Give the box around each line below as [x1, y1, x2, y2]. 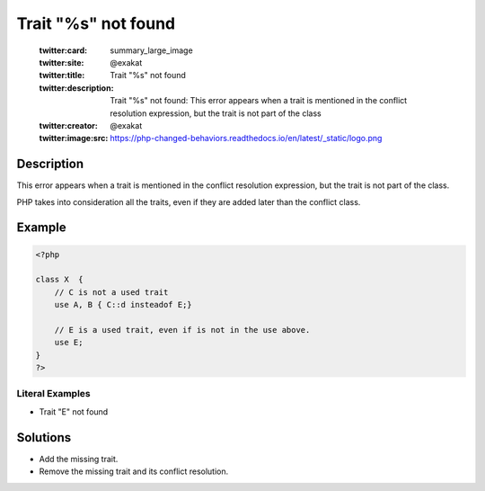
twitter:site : [39, 57, 84, 67]
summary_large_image [110, 45, 193, 56]
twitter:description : [39, 82, 114, 94]
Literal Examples [16, 388, 91, 400]
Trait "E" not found [39, 406, 109, 417]
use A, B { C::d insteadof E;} [54, 299, 192, 310]
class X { [35, 274, 84, 285]
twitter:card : [39, 45, 88, 56]
